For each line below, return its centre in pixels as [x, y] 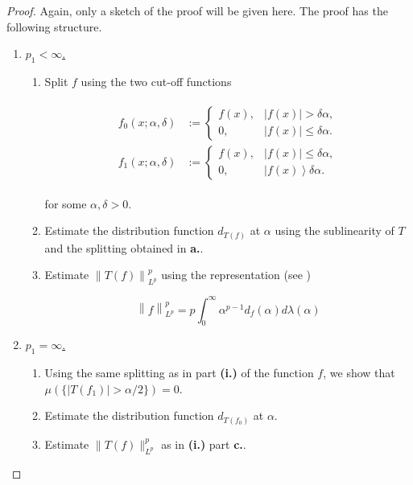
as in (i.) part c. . [204, 444]
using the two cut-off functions [156, 81]
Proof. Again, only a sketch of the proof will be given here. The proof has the [197, 10]
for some [66, 203]
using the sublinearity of [335, 230]
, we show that [359, 373]
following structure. [54, 26]
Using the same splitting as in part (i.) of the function [179, 373]
